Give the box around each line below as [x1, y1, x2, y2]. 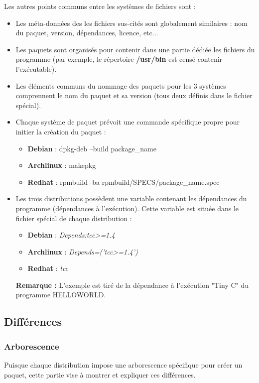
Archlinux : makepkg [27, 160, 96, 170]
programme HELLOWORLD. [15, 289, 106, 300]
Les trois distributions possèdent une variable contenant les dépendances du [15, 193, 247, 204]
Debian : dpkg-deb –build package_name [27, 143, 156, 153]
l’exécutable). [15, 63, 57, 74]
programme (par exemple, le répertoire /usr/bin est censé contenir [15, 54, 223, 64]
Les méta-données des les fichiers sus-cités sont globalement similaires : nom [15, 17, 248, 28]
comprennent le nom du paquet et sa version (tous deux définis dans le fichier [15, 90, 253, 101]
